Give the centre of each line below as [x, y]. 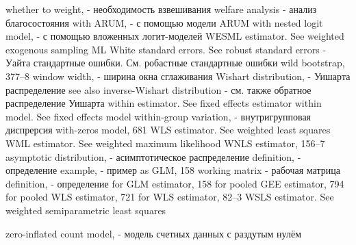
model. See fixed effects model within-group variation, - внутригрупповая [158, 116]
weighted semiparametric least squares [86, 210]
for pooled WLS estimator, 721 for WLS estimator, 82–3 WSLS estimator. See [170, 197]
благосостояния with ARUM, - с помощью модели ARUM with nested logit [164, 22]
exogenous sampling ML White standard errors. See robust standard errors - [166, 49]
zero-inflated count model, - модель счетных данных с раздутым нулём [154, 233]
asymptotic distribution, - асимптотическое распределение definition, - [153, 156]
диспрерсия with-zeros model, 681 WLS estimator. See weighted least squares [168, 130]
